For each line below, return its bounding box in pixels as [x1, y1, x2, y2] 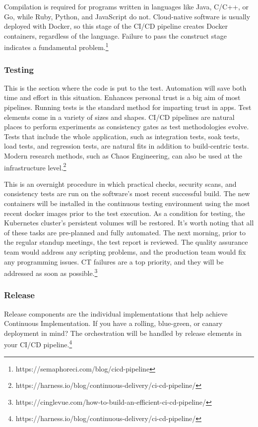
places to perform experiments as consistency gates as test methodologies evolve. [4, 121, 249, 132]
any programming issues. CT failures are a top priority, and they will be [4, 256, 224, 267]
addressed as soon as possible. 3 [4, 267, 98, 278]
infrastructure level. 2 [4, 160, 66, 172]
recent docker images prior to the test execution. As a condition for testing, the [4, 208, 245, 218]
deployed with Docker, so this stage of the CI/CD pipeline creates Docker [4, 21, 228, 31]
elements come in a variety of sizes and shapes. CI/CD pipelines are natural [4, 111, 235, 122]
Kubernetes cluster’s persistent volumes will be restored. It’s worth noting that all [4, 217, 254, 228]
